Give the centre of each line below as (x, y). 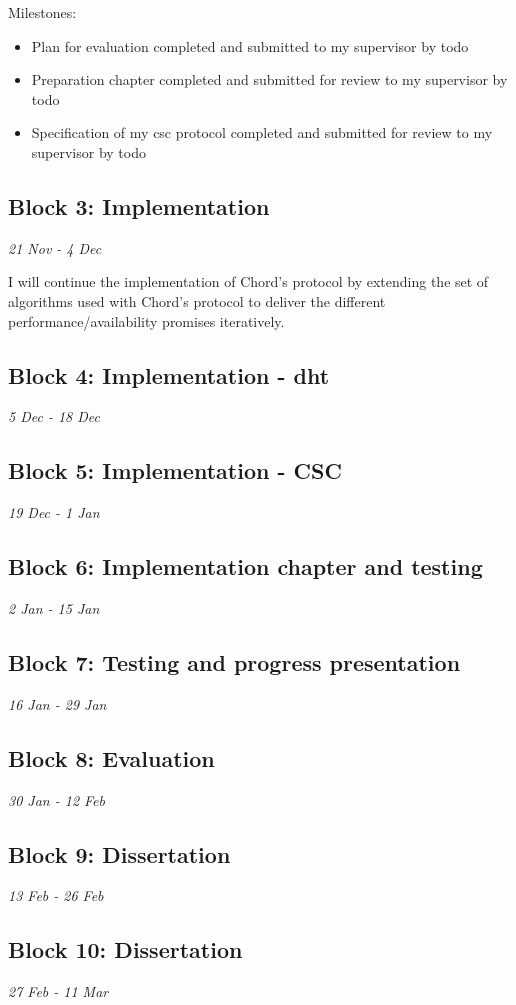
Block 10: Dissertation (125, 949)
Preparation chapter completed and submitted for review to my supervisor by (269, 79)
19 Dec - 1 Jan (54, 512)
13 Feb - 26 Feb (56, 895)
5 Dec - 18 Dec (54, 416)
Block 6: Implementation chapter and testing (245, 566)
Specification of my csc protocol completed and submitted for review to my (262, 132)
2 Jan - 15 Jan (54, 607)
